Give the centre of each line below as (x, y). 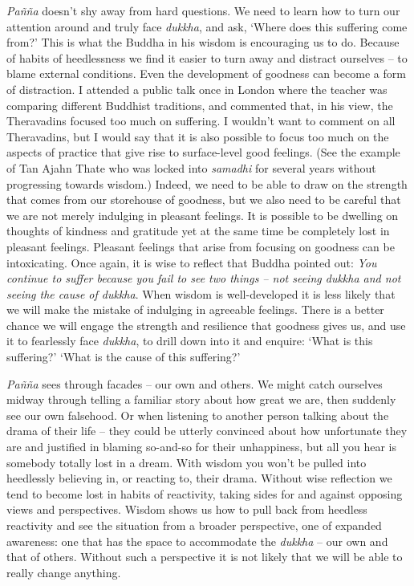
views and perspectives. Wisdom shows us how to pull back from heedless (187, 509)
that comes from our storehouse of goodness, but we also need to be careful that (204, 199)
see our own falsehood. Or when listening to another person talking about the (198, 415)
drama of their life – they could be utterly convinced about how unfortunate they (207, 431)
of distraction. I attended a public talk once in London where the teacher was (197, 89)
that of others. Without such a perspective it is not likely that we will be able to (205, 557)
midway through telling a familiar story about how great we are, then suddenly (201, 399)
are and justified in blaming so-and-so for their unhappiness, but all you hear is (202, 447)
